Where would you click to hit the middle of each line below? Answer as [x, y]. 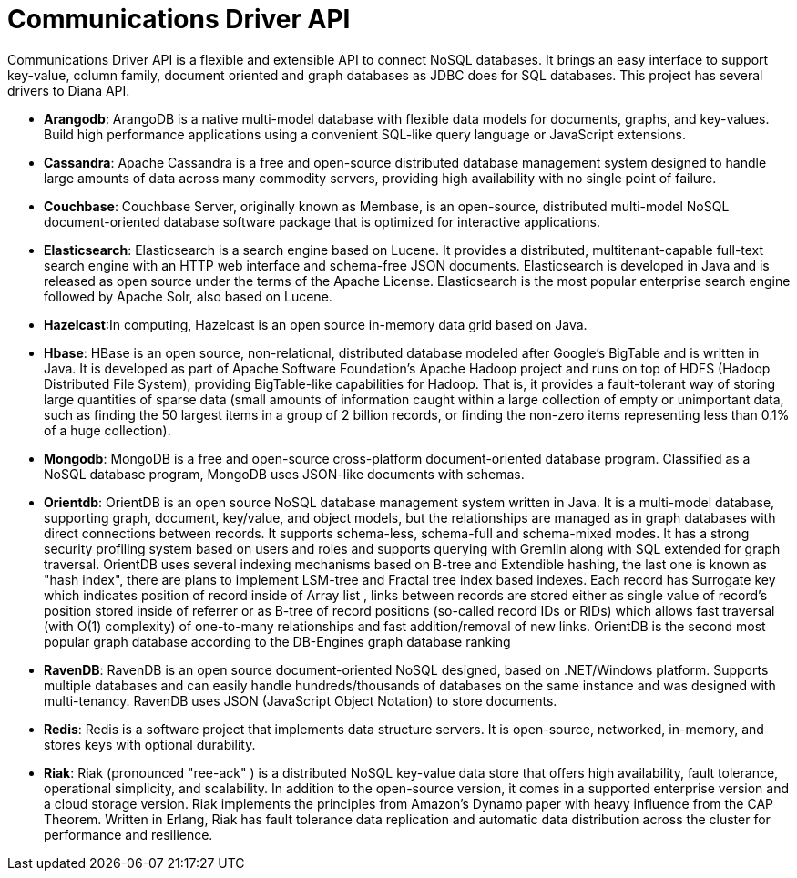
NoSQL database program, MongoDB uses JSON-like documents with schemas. [284, 474]
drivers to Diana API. [69, 90]
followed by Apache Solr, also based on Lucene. [188, 296]
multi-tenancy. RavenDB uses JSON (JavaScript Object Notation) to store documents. [301, 700]
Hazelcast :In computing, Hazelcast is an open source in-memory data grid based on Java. [316, 324]
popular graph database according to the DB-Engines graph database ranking [277, 641]
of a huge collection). [107, 430]
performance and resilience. [128, 834]
